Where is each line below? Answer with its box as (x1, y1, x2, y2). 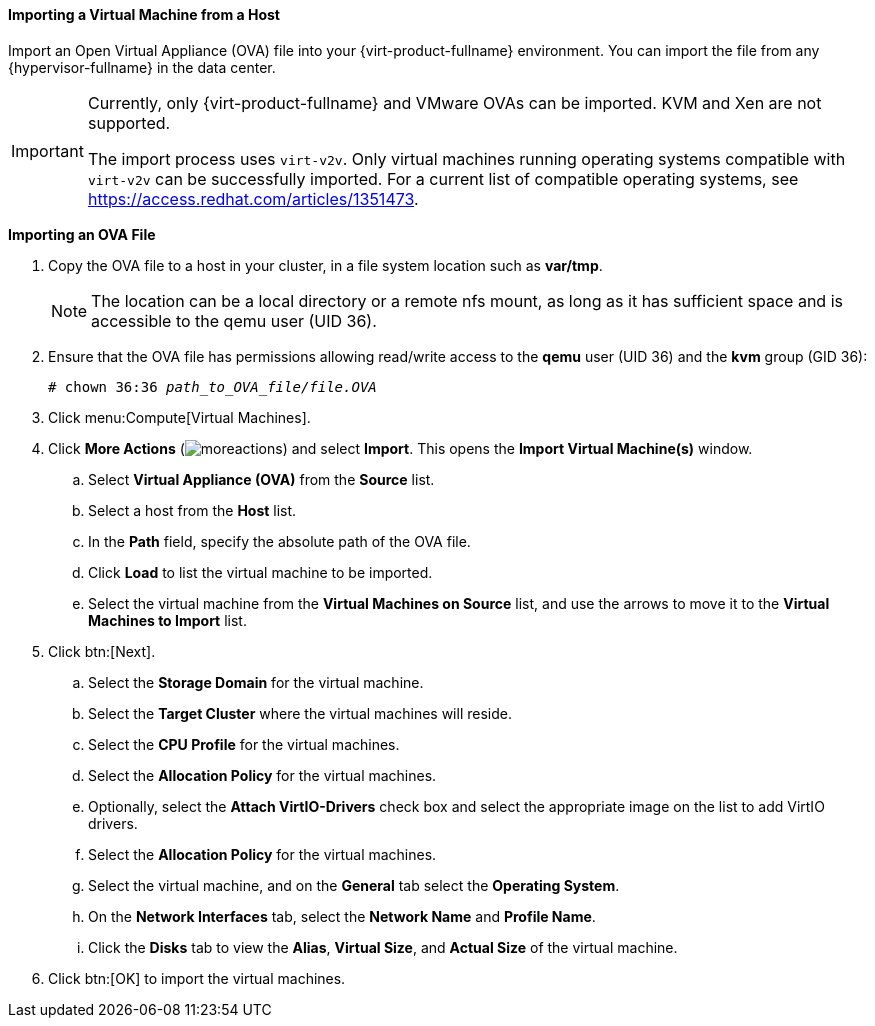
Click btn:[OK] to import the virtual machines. (48, 969, 346, 987)
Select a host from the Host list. (88, 501, 297, 519)
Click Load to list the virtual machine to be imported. (88, 563, 433, 581)
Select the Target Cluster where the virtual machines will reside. (88, 704, 512, 722)
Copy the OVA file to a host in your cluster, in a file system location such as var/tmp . (48, 256, 603, 274)
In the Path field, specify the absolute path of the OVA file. (88, 532, 471, 550)
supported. (87, 112, 171, 133)
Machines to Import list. (88, 611, 247, 629)
